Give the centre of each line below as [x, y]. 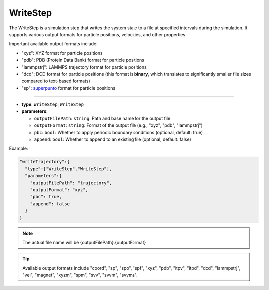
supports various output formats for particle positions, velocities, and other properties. [98, 34]
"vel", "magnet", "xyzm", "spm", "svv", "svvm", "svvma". [80, 275]
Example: [19, 148]
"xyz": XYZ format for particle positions [62, 53]
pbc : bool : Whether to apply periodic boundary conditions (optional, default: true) [119, 132]
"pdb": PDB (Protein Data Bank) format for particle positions [83, 60]
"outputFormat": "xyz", [59, 189]
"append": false [50, 204]
